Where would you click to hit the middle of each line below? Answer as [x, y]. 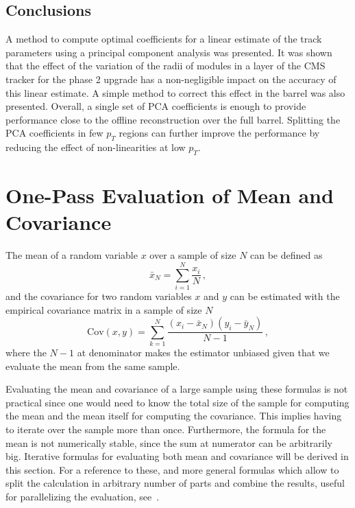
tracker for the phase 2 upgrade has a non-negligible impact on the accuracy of [171, 79]
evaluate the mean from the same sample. [93, 366]
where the [26, 352]
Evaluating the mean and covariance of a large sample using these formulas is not [177, 389]
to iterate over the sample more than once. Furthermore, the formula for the [166, 429]
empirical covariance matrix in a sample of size [104, 309]
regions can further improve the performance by [219, 133]
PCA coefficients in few [54, 133]
